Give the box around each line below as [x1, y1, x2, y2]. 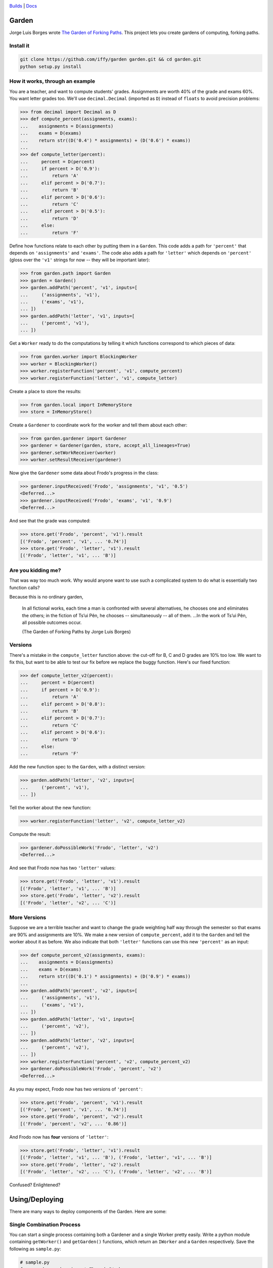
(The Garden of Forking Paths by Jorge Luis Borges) [22, 629, 131, 635]
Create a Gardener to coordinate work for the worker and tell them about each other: [9, 421, 188, 428]
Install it [9, 42, 30, 49]
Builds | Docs [9, 3, 37, 9]
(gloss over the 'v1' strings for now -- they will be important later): [9, 257, 150, 263]
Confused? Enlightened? [9, 1182, 61, 1188]
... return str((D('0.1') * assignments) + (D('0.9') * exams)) [20, 974, 191, 979]
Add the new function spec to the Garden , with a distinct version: [9, 764, 146, 770]
